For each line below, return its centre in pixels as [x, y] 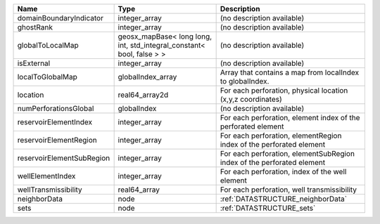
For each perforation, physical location [284, 90]
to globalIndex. [245, 81]
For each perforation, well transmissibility [289, 190]
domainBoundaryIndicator [60, 18]
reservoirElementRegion [57, 140]
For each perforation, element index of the [290, 118]
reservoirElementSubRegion [64, 158]
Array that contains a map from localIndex [289, 72]
